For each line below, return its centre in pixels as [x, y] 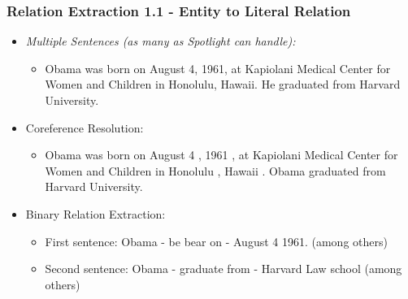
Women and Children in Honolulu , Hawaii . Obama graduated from [215, 170]
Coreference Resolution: [85, 127]
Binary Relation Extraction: [95, 213]
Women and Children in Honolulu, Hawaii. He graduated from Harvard [223, 84]
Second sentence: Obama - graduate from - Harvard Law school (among [224, 269]
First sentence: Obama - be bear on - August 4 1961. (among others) [216, 241]
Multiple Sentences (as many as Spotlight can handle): [161, 41]
